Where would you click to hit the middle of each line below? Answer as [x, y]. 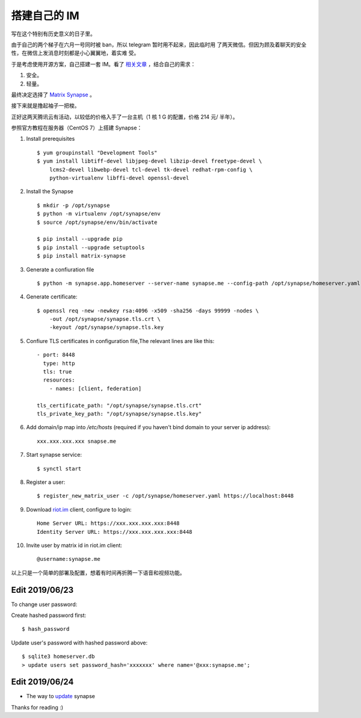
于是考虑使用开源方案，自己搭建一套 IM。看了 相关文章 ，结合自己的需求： [103, 64]
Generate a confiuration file [60, 269]
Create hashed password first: [49, 615]
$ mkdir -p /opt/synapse [73, 205]
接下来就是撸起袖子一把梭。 [45, 106]
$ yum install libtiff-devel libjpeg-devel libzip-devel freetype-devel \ [150, 161]
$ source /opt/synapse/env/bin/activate [97, 222]
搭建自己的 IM [45, 16]
